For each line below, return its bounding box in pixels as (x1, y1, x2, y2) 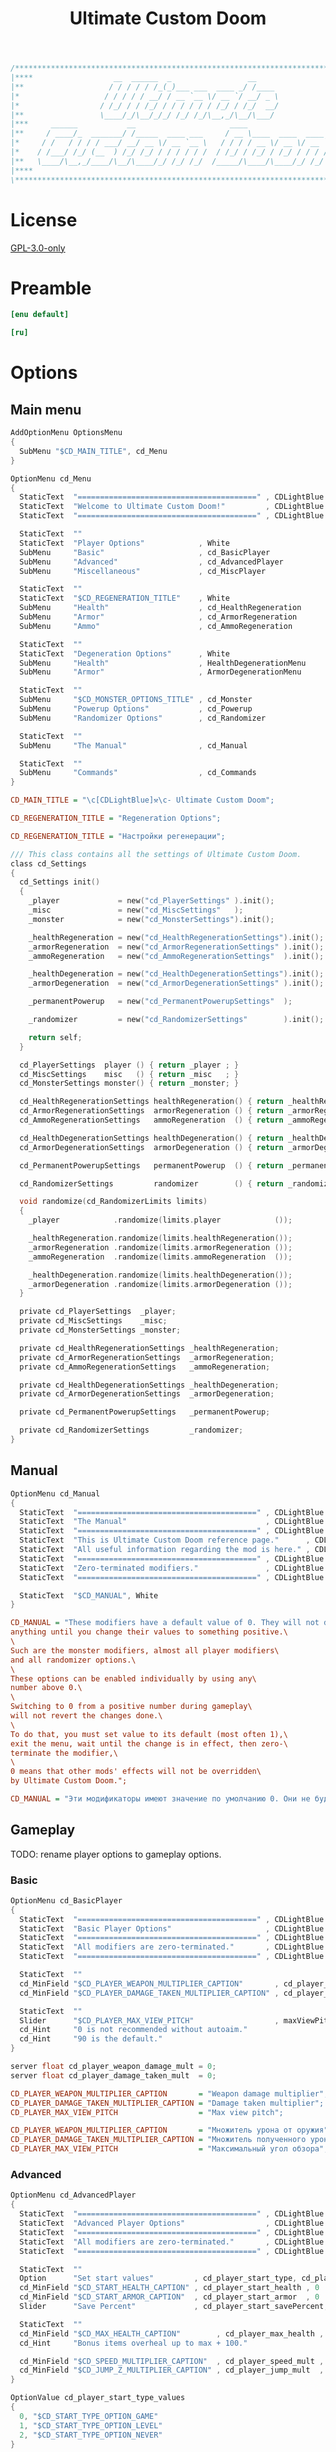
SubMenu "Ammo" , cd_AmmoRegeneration (19, 621, 293, 631)
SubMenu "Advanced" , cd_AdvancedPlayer (19, 557, 284, 567)
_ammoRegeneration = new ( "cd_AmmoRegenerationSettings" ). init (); (28, 951, 325, 961)
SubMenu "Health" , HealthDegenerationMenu (19, 658, 307, 668)
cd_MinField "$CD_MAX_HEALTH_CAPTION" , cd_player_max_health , (19, 2328, 325, 2339)
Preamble (10, 277, 92, 299)
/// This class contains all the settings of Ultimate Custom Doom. (10, 849, 302, 859)
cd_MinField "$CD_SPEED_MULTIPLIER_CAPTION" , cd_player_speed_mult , (19, 2356, 325, 2366)
